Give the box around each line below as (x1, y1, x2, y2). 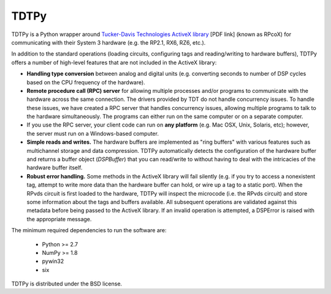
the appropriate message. (26, 215, 92, 222)
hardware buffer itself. (26, 164, 83, 171)
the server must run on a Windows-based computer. (26, 130, 159, 137)
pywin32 (42, 257, 64, 265)
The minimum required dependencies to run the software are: (11, 227, 167, 234)
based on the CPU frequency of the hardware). (26, 78, 145, 86)
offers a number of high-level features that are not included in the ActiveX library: (11, 59, 217, 66)
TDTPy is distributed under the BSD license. (11, 280, 123, 287)
